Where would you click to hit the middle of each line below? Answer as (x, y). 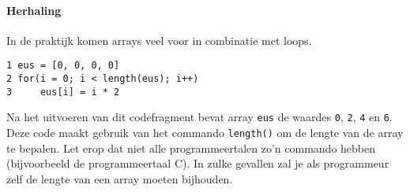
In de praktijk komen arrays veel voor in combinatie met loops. (159, 40)
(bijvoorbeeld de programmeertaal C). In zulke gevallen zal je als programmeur (198, 163)
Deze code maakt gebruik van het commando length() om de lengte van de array (205, 133)
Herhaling (34, 10)
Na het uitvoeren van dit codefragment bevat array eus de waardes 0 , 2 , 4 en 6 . (199, 117)
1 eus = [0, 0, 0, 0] (63, 66)
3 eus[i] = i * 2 (63, 92)
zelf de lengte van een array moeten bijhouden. (120, 178)
